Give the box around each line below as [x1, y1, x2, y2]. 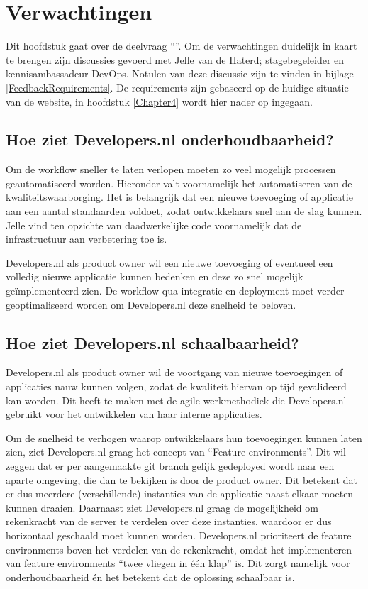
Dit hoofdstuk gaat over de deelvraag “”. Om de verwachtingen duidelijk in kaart [6, 38, 357, 53]
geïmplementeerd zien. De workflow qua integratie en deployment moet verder [6, 283, 345, 298]
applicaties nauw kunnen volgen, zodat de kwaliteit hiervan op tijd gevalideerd [6, 379, 347, 394]
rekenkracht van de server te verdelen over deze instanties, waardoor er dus [6, 514, 332, 529]
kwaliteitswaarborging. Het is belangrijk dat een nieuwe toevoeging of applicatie [6, 189, 353, 204]
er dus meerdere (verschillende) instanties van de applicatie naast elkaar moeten [6, 486, 354, 501]
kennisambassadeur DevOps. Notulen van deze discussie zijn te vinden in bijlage [6, 66, 354, 81]
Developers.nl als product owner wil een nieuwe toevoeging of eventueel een [6, 255, 333, 270]
